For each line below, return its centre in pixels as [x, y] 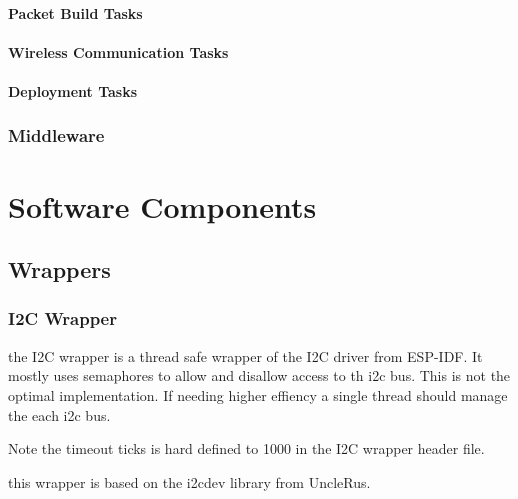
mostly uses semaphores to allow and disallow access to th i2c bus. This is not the [259, 375]
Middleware [56, 135]
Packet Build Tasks [75, 12]
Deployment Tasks [73, 90]
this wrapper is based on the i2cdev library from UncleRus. [189, 481]
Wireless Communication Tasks [118, 51]
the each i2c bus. [59, 414]
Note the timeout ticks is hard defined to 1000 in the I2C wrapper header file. [246, 448]
